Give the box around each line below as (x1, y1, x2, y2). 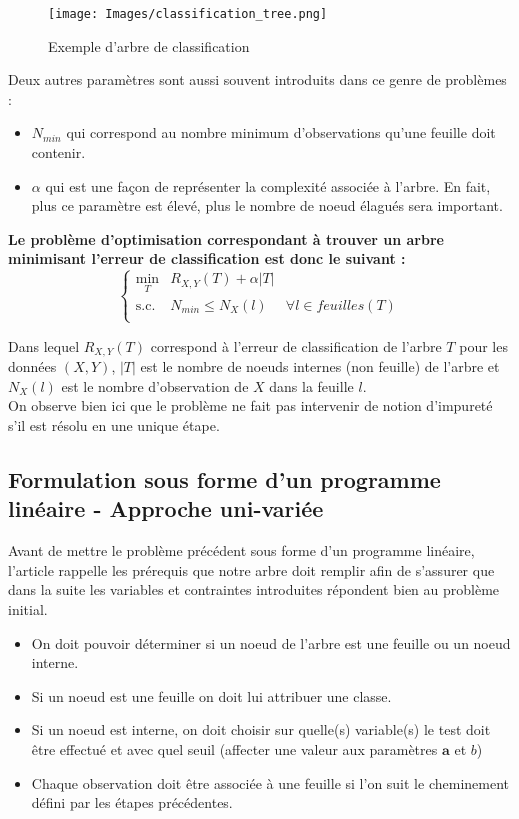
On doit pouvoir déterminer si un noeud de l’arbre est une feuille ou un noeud (31, 632, 511, 653)
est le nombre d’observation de (61, 375, 249, 396)
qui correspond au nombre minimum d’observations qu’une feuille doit (66, 122, 496, 143)
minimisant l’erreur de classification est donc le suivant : (8, 248, 406, 269)
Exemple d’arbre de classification (48, 35, 250, 56)
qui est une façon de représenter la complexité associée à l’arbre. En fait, (45, 175, 491, 196)
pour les (459, 335, 508, 356)
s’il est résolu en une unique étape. (8, 415, 220, 436)
